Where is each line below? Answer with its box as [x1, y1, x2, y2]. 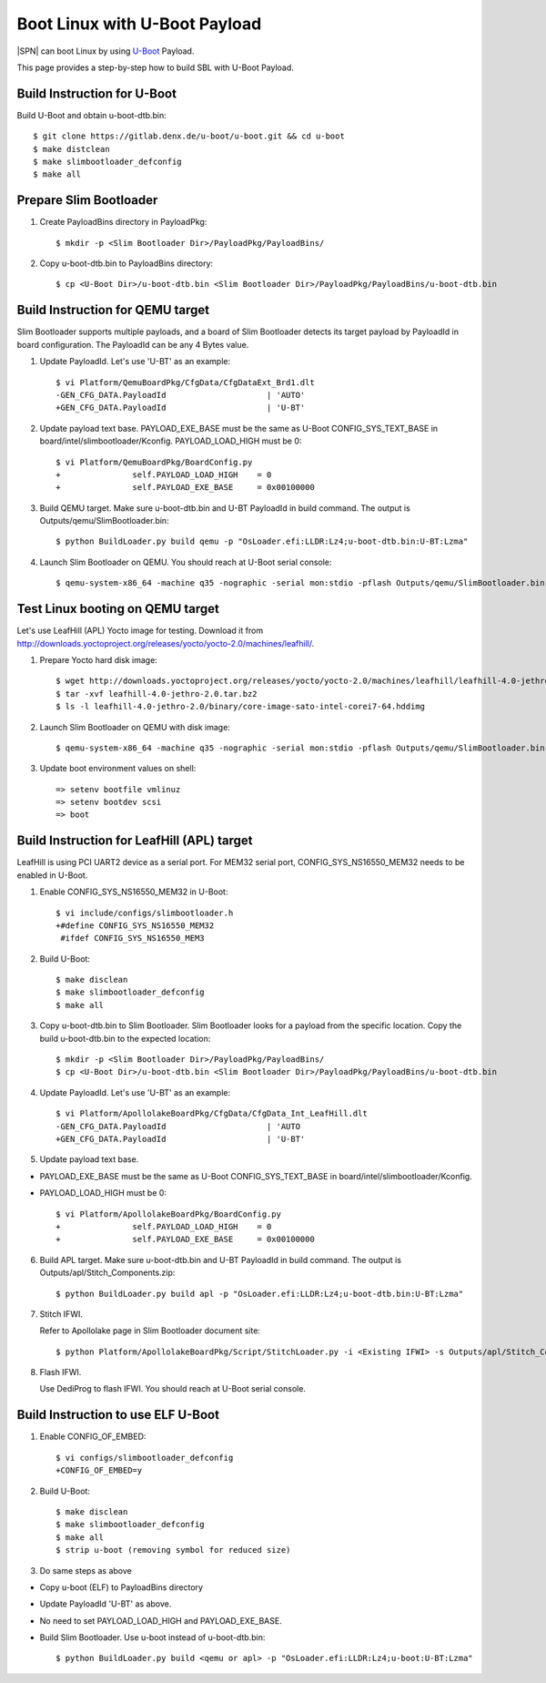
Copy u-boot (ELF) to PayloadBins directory [39, 1581, 204, 1593]
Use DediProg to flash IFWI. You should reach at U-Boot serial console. [39, 1383, 307, 1394]
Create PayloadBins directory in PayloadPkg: [39, 217, 207, 228]
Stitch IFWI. [39, 1308, 84, 1320]
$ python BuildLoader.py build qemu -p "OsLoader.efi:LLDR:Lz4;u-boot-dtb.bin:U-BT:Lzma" [56, 536, 469, 546]
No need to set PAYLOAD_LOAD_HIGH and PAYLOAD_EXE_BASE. [39, 1615, 282, 1626]
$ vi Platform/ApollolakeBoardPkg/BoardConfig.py [56, 1209, 282, 1219]
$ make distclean [33, 144, 110, 154]
